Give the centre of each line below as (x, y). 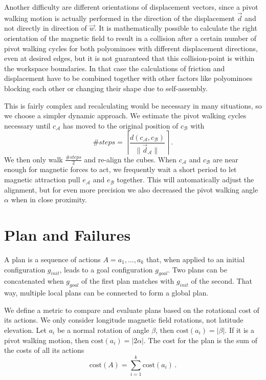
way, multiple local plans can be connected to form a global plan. (106, 293)
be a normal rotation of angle (103, 330)
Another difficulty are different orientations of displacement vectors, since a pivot (131, 7)
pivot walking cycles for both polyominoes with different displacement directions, (131, 48)
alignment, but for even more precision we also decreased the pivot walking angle (131, 189)
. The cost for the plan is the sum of (201, 340)
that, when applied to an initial (195, 259)
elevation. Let (26, 330)
